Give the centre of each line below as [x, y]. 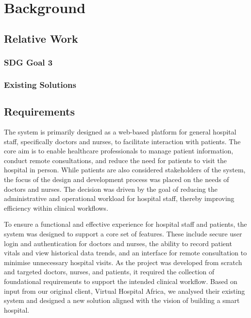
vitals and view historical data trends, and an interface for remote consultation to [125, 253]
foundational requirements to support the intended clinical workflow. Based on [121, 281]
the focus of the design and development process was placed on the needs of [117, 179]
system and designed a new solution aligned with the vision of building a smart [122, 300]
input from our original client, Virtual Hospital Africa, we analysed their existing [125, 291]
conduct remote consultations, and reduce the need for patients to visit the [115, 160]
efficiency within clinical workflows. [56, 208]
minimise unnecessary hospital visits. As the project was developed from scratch [123, 262]
